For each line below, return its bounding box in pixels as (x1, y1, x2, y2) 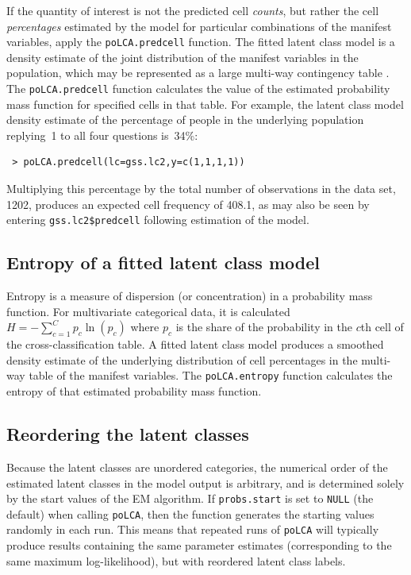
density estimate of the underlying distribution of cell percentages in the (6, 351, 358, 368)
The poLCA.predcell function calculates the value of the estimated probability (6, 80, 390, 97)
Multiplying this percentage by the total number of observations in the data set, (6, 180, 396, 197)
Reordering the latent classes (6, 422, 249, 446)
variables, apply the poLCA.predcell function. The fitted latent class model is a (6, 33, 395, 50)
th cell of (360, 318, 404, 335)
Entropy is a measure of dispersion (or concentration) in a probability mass (6, 287, 373, 304)
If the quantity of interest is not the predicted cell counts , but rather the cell (6, 2, 379, 18)
